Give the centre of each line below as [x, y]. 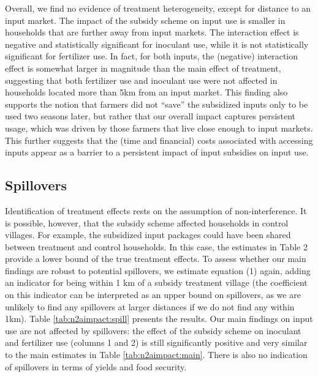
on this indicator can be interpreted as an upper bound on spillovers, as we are [153, 295]
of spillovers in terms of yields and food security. [96, 366]
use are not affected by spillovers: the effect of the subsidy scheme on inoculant [153, 330]
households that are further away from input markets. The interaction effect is [152, 32]
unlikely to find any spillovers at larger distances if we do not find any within [150, 306]
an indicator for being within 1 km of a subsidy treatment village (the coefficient [156, 282]
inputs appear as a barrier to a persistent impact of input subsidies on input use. [157, 152]
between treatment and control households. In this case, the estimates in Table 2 [156, 246]
